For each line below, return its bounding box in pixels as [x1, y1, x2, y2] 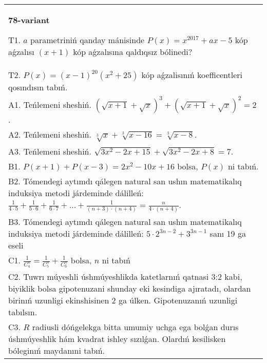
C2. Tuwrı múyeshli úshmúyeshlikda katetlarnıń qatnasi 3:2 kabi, [8, 271, 242, 283]
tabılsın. [8, 306, 37, 318]
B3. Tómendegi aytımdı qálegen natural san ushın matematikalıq [8, 215, 242, 227]
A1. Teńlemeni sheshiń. [8, 99, 91, 110]
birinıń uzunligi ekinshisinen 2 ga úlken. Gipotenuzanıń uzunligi [8, 294, 238, 307]
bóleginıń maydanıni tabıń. [8, 345, 105, 357]
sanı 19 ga [209, 227, 246, 239]
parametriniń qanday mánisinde [30, 34, 145, 46]
